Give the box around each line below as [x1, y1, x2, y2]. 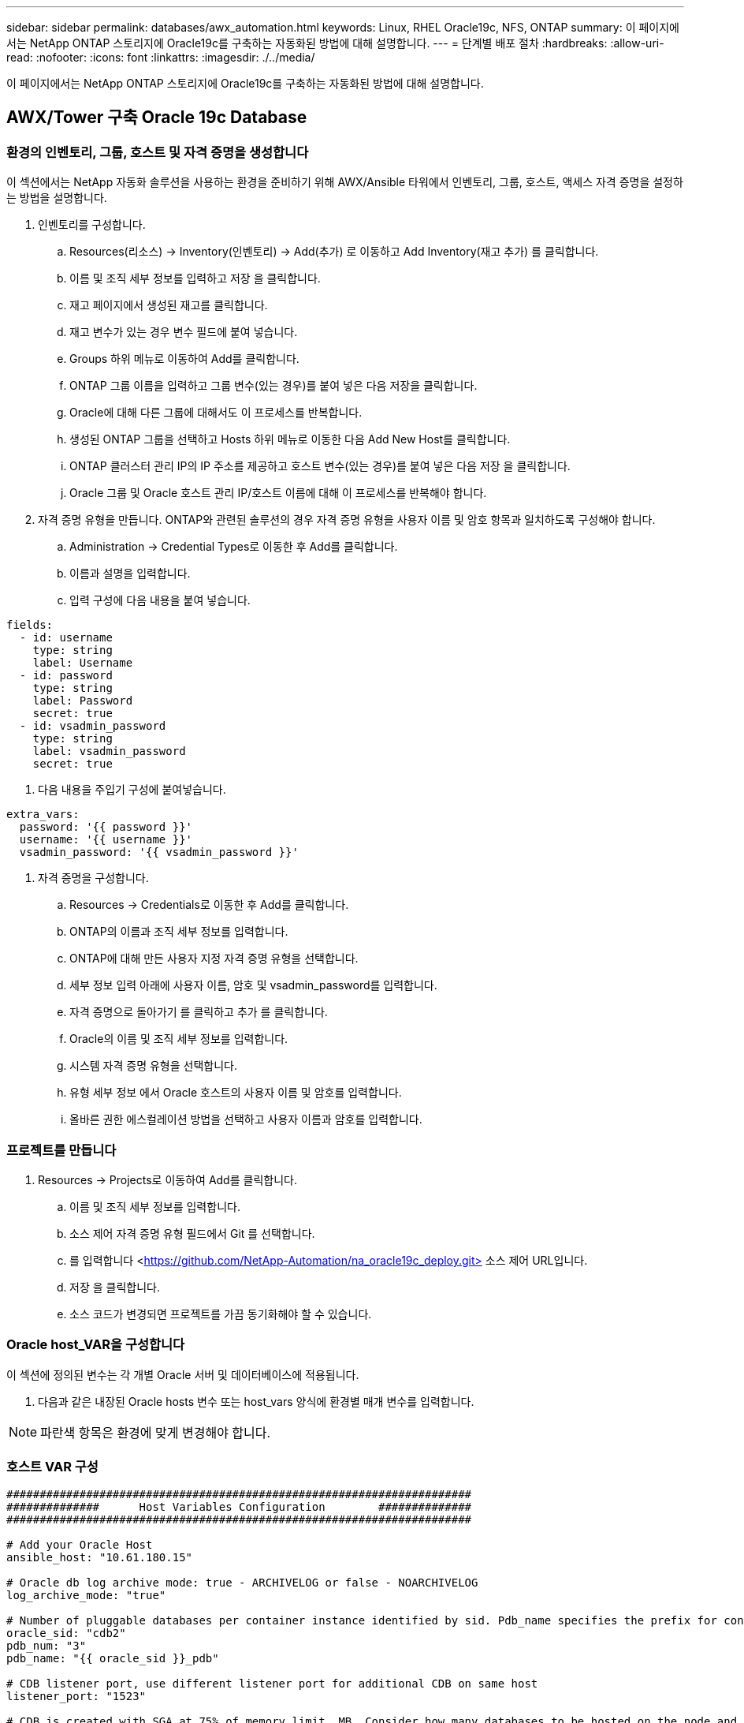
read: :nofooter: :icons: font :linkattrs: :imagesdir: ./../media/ [6, 50, 315, 64]
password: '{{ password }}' [19, 820, 193, 834]
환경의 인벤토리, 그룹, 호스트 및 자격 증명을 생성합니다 [6, 144, 309, 160]
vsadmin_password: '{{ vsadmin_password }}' [19, 846, 299, 859]
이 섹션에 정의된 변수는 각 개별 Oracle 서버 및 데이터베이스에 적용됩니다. [6, 1367, 359, 1381]
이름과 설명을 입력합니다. [69, 566, 191, 581]
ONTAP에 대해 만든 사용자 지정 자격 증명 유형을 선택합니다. [69, 951, 359, 966]
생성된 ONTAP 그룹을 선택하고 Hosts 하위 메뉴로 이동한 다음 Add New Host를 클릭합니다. [69, 432, 511, 447]
